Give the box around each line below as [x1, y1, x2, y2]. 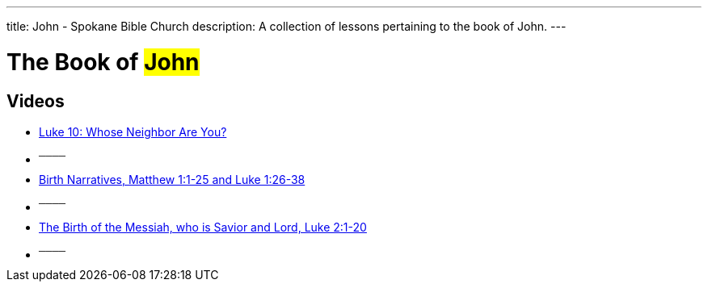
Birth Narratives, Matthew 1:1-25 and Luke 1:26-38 [39, 172, 306, 186]
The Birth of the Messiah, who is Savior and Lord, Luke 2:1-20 [39, 219, 367, 234]
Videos [6, 90, 65, 111]
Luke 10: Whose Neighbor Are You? [39, 124, 227, 139]
